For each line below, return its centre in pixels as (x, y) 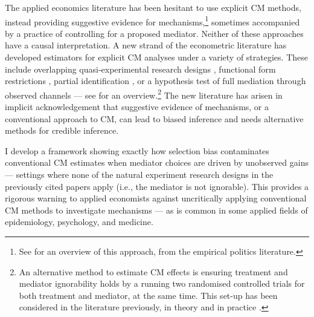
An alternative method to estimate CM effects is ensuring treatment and (153, 271)
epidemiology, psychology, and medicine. (79, 222)
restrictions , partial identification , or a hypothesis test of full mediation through (155, 81)
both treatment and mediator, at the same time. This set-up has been (148, 295)
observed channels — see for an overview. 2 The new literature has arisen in (144, 94)
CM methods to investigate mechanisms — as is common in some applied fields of (156, 210)
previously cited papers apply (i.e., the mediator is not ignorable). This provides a (157, 186)
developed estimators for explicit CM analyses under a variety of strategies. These (156, 57)
